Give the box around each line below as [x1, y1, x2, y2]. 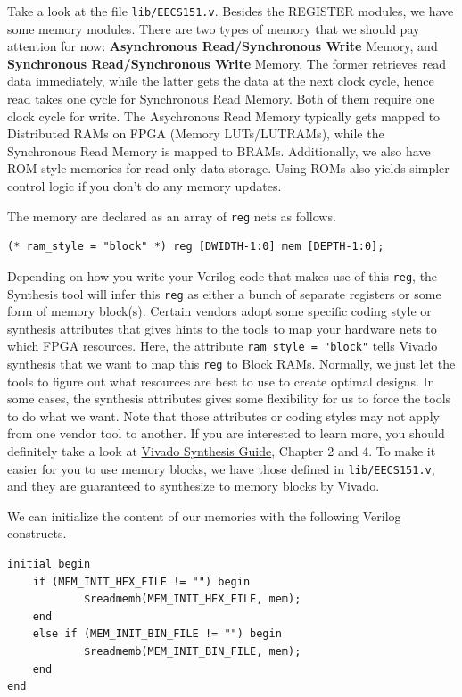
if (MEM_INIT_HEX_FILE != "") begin [32, 575, 251, 588]
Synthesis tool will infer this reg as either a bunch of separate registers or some [7, 284, 441, 303]
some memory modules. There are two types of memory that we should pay [7, 19, 420, 37]
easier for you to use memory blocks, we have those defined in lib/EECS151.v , [7, 459, 435, 477]
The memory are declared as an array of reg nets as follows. [7, 206, 336, 225]
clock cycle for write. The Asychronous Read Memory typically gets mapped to [7, 106, 441, 125]
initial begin [7, 558, 91, 571]
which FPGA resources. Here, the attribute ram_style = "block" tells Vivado [7, 336, 438, 355]
